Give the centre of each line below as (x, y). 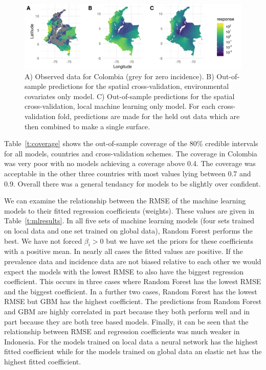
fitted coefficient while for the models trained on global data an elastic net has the (133, 351)
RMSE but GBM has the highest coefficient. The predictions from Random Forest (133, 301)
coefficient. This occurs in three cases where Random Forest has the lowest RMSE (133, 281)
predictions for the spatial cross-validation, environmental (139, 86)
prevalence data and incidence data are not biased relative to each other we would (133, 261)
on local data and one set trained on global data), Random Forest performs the (128, 231)
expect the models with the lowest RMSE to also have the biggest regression (124, 271)
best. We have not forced (43, 240)
